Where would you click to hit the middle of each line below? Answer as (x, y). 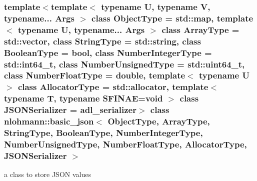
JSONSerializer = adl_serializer (70, 110)
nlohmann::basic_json (49, 121)
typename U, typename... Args (81, 29)
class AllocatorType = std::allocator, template (113, 87)
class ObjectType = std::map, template (172, 18)
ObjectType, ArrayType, (159, 121)
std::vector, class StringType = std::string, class (102, 41)
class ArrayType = (200, 29)
